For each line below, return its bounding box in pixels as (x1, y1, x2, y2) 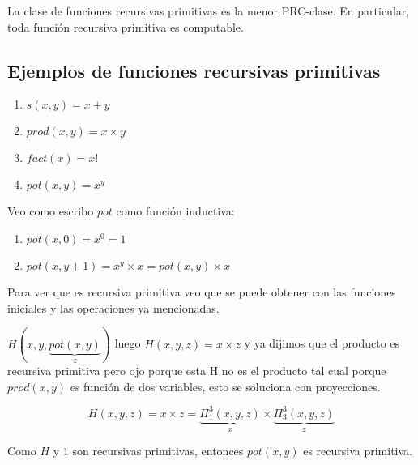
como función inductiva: (116, 203, 235, 220)
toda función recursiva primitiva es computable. (7, 18, 244, 35)
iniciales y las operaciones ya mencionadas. (7, 299, 220, 316)
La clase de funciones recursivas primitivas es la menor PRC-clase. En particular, (7, 2, 410, 19)
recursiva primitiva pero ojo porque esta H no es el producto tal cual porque (7, 362, 386, 379)
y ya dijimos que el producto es (244, 335, 400, 352)
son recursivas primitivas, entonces (72, 442, 244, 459)
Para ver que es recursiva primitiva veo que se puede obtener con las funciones (7, 283, 396, 300)
